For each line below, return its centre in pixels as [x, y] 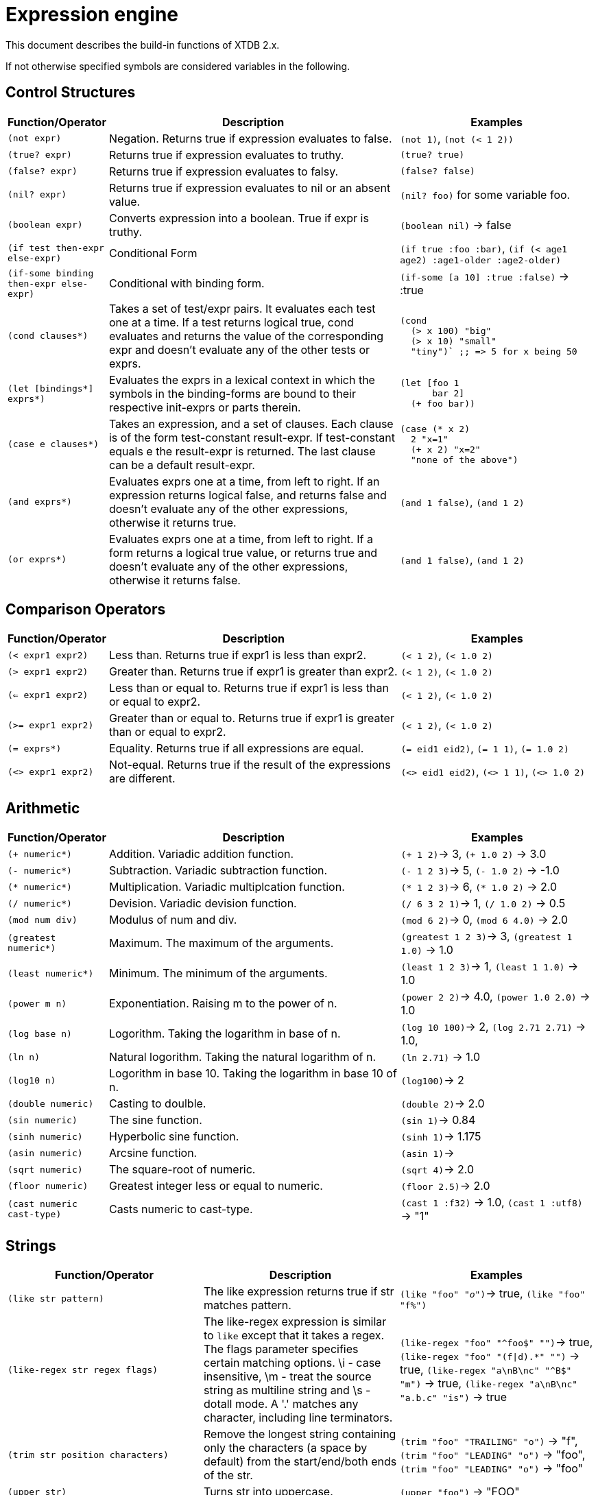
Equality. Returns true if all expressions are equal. [236, 749]
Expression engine [92, 14]
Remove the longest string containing [300, 1434]
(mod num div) [43, 920]
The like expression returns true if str [299, 1292]
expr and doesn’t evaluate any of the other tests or [239, 349]
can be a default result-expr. [182, 465]
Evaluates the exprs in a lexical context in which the [242, 380]
